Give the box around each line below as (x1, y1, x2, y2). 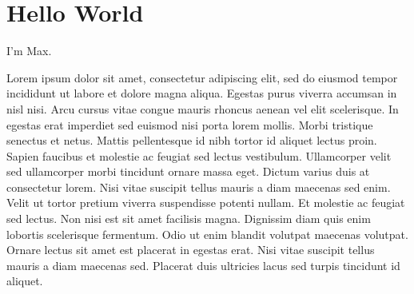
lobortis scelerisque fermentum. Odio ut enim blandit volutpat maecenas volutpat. (6, 225, 408, 242)
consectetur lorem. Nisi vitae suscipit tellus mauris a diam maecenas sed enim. (6, 178, 391, 195)
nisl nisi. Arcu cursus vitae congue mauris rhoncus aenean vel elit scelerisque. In (6, 100, 399, 117)
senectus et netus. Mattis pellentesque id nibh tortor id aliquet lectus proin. (6, 132, 377, 149)
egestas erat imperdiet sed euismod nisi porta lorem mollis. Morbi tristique (6, 116, 373, 133)
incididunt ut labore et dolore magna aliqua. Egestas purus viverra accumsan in (6, 85, 397, 101)
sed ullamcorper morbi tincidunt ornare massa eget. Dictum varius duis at (6, 163, 370, 180)
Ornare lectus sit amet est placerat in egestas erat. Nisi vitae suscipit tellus (6, 241, 375, 258)
